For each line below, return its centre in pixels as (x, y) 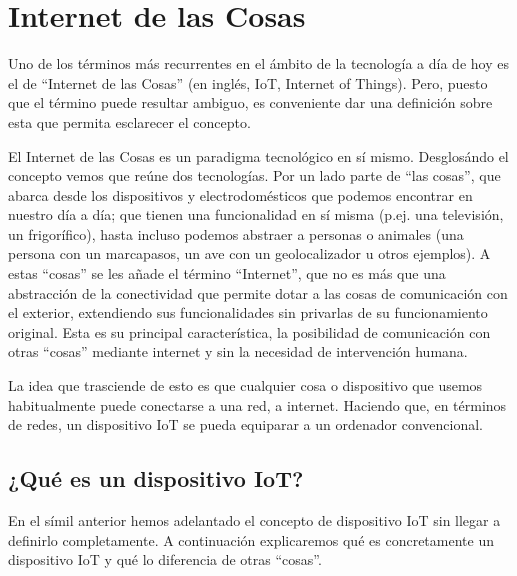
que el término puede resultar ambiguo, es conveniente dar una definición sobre (250, 102)
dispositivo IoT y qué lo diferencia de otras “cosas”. (165, 559)
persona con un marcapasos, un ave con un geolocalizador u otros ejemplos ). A (249, 253)
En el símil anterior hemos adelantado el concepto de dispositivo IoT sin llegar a (254, 520)
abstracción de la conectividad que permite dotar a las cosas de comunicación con (258, 292)
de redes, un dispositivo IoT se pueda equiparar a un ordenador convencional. (245, 424)
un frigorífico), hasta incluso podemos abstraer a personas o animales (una (236, 233)
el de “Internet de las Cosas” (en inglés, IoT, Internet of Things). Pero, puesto (248, 82)
